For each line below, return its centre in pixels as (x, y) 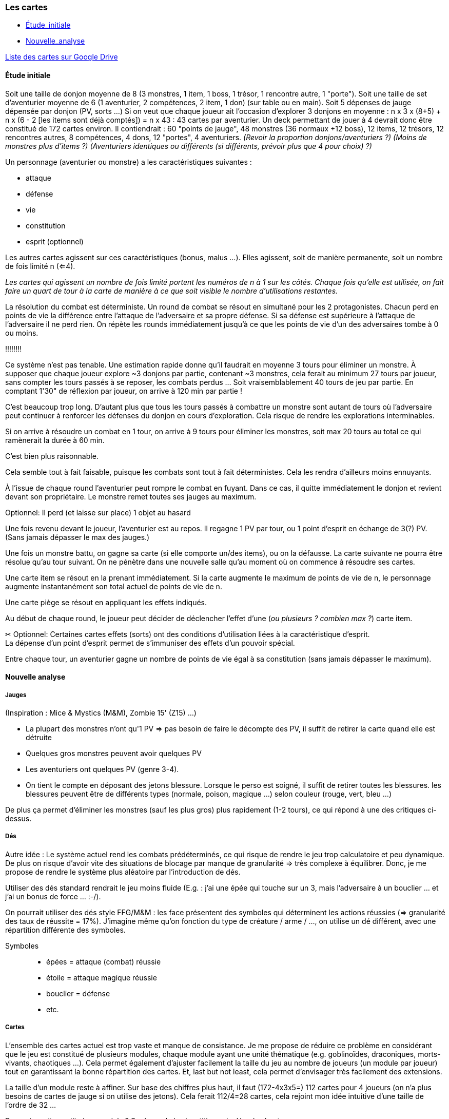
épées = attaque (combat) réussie (104, 961)
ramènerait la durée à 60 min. (55, 440)
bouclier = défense (78, 993)
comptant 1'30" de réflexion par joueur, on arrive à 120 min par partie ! (124, 391)
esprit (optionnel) (55, 241)
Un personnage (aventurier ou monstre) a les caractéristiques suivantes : (129, 162)
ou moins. (22, 333)
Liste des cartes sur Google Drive (62, 57)
